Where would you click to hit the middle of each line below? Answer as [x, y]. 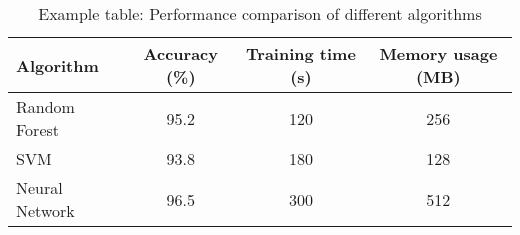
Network [45, 210]
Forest [38, 129]
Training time [301, 53]
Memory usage [438, 53]
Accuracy [180, 53]
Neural [39, 187]
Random [45, 106]
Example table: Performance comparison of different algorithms [260, 13]
